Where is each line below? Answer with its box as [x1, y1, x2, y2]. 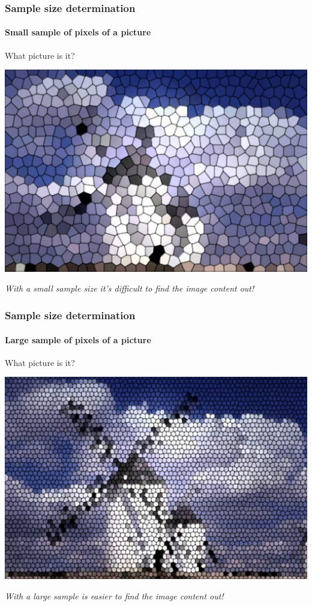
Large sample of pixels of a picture [5, 333, 151, 346]
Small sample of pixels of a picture [5, 26, 151, 38]
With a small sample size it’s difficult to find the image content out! [5, 282, 254, 295]
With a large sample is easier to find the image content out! [5, 589, 224, 602]
